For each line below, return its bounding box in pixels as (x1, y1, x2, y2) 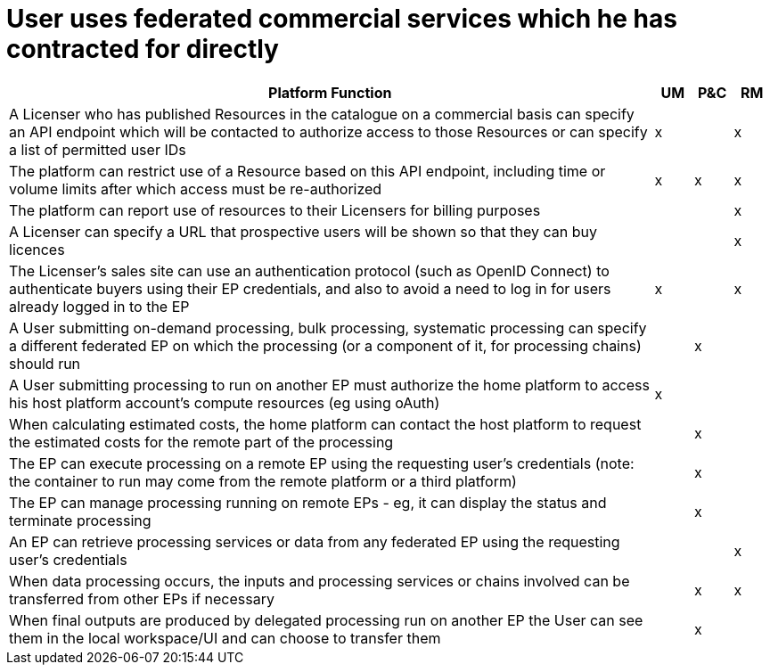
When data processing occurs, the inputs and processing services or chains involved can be (9, 571, 630, 590)
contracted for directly (6, 34, 279, 64)
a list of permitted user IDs (9, 140, 186, 159)
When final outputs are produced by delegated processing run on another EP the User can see (9, 611, 643, 629)
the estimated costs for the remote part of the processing (9, 432, 394, 451)
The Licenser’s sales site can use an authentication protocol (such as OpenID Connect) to (9, 261, 610, 280)
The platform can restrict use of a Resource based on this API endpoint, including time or (9, 161, 606, 180)
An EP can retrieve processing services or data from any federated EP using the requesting (9, 532, 620, 551)
